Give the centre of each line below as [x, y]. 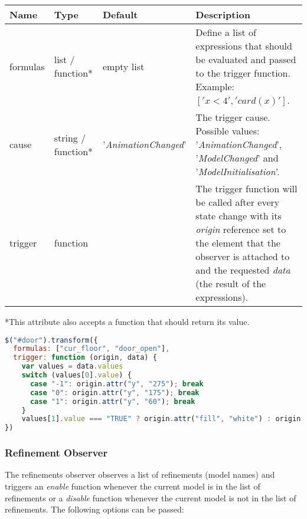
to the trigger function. [243, 73]
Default [120, 14]
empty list [123, 66]
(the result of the [231, 283]
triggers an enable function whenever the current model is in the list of [133, 486]
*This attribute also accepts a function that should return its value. [127, 321]
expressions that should [244, 46]
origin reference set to [241, 229]
